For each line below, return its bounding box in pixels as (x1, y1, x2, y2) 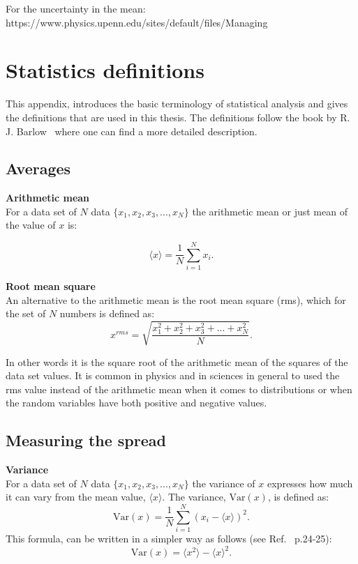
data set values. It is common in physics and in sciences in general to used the (6, 368, 340, 383)
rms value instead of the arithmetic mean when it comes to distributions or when (6, 381, 352, 396)
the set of (6, 306, 46, 321)
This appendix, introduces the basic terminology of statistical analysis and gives (6, 96, 348, 111)
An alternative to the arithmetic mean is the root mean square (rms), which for (6, 292, 346, 307)
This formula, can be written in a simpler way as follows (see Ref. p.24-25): (6, 531, 332, 546)
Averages (6, 158, 71, 179)
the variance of (192, 475, 255, 490)
